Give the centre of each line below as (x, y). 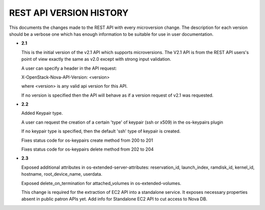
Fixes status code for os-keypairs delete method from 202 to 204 (88, 149)
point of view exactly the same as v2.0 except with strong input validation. (96, 59)
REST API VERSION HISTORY (69, 13)
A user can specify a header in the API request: (69, 68)
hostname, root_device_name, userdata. (62, 174)
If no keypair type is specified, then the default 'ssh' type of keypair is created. (101, 131)
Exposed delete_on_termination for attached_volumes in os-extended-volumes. (101, 183)
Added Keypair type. (42, 113)
